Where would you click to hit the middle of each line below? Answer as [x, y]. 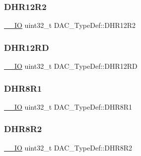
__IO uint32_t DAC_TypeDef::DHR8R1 [68, 106]
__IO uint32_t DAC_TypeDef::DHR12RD [71, 66]
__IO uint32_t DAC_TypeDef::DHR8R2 [68, 147]
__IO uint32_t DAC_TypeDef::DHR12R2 [70, 25]
